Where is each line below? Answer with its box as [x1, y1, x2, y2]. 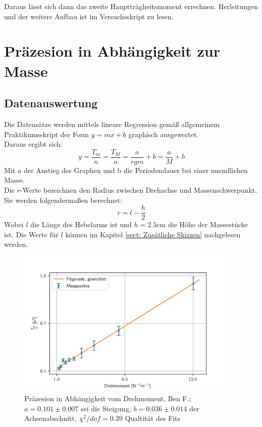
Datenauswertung [4, 95, 98, 111]
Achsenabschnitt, [24, 413, 77, 423]
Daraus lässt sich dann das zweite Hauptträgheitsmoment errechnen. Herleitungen [4, 1, 258, 11]
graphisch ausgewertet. [128, 129, 199, 139]
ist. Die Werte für [4, 229, 59, 239]
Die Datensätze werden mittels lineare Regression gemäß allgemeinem [4, 118, 220, 129]
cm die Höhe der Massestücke [156, 219, 248, 230]
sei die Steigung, [80, 403, 132, 413]
